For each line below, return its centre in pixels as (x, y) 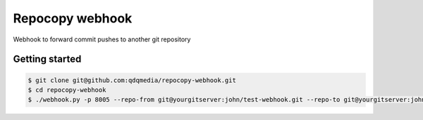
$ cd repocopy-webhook (67, 90)
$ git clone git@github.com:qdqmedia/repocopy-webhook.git (132, 80)
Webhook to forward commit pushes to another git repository (102, 39)
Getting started (47, 59)
